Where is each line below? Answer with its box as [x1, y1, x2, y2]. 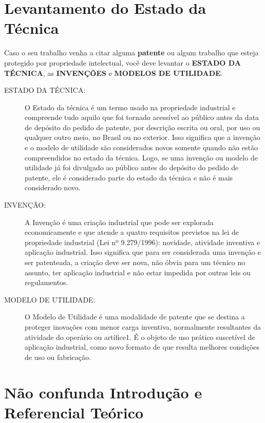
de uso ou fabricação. [25, 351, 91, 362]
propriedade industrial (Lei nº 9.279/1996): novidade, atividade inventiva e [25, 236, 260, 247]
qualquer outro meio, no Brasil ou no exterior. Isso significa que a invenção [25, 132, 260, 143]
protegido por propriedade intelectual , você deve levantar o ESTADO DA [4, 57, 241, 68]
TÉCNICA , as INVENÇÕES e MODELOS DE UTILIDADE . [4, 67, 223, 78]
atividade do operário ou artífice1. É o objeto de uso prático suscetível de [25, 331, 255, 342]
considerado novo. [25, 182, 81, 193]
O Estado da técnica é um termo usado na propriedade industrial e [25, 102, 236, 112]
